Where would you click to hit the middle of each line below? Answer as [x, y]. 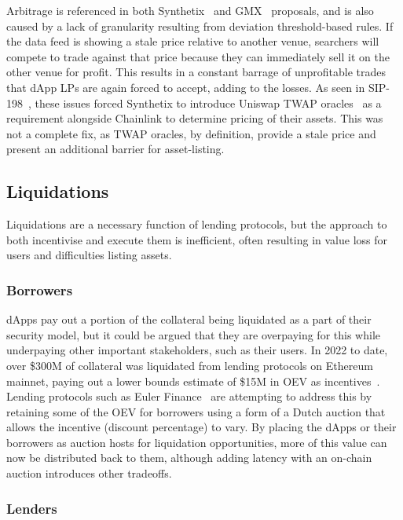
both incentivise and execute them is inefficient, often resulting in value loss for [197, 239]
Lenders [32, 508]
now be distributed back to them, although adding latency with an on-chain [189, 458]
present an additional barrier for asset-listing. [115, 149]
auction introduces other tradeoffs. [89, 473]
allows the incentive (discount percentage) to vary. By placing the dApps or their [201, 427]
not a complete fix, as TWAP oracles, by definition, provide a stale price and [191, 133]
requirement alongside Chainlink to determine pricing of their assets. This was [195, 118]
